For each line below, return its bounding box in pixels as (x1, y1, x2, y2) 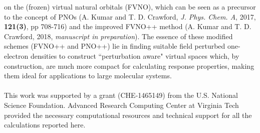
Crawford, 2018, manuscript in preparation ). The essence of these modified (4, 31, 233, 41)
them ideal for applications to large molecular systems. (4, 70, 172, 81)
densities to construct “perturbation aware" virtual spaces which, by (30, 50, 239, 61)
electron (4, 50, 29, 61)
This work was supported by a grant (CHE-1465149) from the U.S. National (4, 90, 238, 100)
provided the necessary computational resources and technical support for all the (4, 109, 252, 120)
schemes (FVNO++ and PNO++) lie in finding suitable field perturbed (4, 41, 225, 51)
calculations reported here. (4, 119, 86, 130)
